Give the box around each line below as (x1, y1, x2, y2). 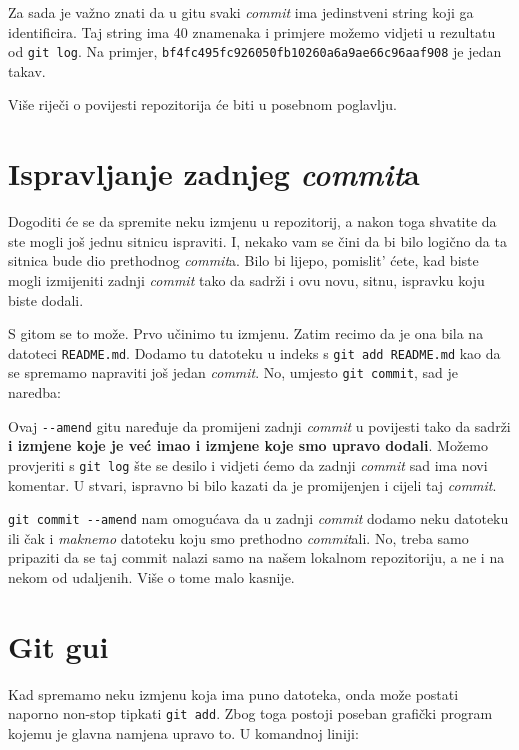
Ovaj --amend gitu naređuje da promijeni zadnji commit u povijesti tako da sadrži (8, 415, 511, 436)
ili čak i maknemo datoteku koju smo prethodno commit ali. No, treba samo (8, 527, 469, 548)
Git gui (8, 625, 109, 666)
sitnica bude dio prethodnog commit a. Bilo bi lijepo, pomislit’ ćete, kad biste (8, 250, 479, 271)
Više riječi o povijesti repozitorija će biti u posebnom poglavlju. (8, 94, 397, 115)
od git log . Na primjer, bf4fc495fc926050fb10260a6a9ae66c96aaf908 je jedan (8, 41, 502, 62)
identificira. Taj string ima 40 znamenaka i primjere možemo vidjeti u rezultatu (8, 21, 496, 42)
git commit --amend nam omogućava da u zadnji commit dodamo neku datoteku (8, 508, 509, 529)
